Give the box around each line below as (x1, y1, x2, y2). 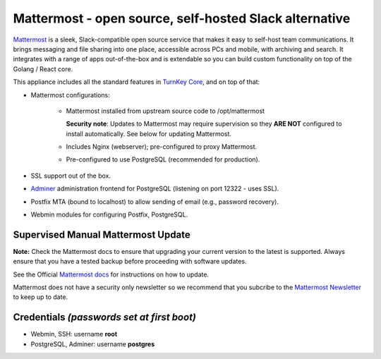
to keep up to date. (13, 293, 68, 301)
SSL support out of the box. (30, 171, 111, 180)
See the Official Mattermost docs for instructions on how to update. (13, 270, 210, 279)
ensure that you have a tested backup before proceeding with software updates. (13, 257, 247, 266)
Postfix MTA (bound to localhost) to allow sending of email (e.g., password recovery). (30, 197, 279, 206)
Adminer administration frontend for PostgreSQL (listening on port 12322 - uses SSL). (30, 184, 279, 193)
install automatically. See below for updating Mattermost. (66, 129, 232, 138)
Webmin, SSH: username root (30, 330, 118, 339)
